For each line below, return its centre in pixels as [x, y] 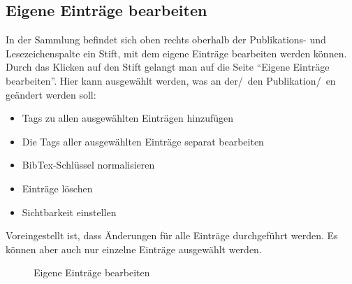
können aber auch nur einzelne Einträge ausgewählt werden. [134, 249]
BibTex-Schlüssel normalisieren [88, 165]
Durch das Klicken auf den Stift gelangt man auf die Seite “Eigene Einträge [168, 67]
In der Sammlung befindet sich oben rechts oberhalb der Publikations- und [166, 40]
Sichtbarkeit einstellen [69, 212]
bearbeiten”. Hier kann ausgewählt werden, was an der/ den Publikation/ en [171, 80]
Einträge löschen [57, 188]
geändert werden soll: [51, 94]
